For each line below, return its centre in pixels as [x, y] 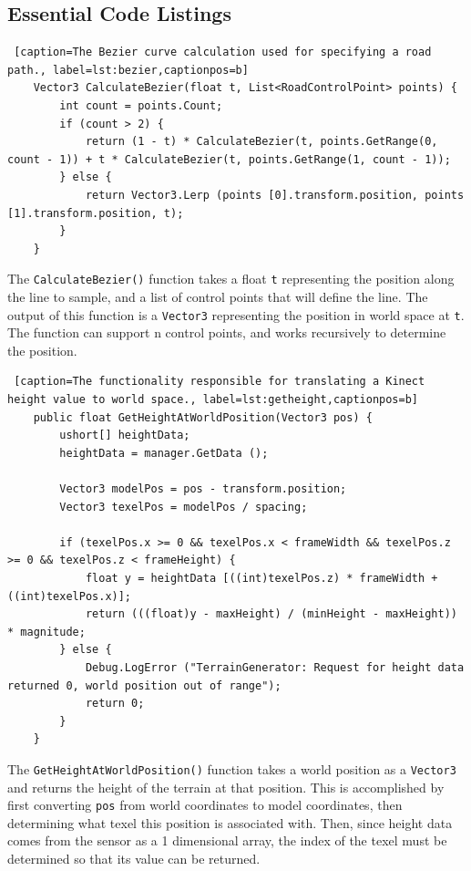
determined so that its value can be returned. [134, 858]
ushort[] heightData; [125, 435]
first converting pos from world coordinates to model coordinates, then [205, 805]
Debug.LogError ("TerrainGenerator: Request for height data [275, 667]
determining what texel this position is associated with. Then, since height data [230, 822]
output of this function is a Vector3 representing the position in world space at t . [236, 314]
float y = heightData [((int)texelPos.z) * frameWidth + [261, 578]
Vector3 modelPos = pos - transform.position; [203, 488]
